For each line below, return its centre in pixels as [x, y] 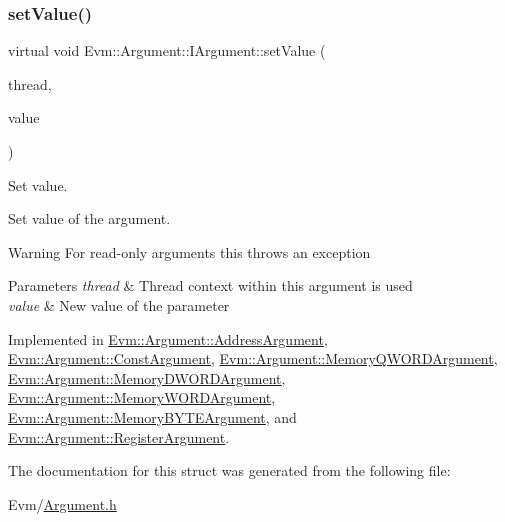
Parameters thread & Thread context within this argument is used [210, 285]
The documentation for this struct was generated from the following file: [229, 470]
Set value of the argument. [89, 218]
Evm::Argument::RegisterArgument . [119, 436]
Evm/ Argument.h [62, 503]
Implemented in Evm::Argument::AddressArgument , [168, 338]
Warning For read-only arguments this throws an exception [189, 251]
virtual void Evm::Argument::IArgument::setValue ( [167, 50]
